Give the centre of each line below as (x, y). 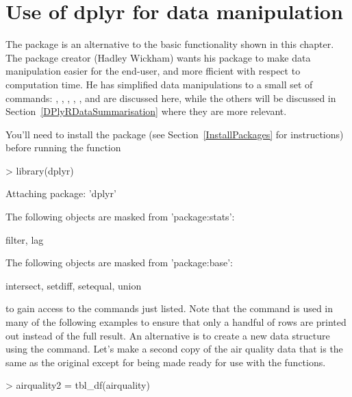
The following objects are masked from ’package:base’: (120, 262)
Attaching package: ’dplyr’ (61, 193)
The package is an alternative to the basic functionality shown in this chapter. (170, 44)
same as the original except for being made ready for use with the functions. (166, 362)
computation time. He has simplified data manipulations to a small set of (159, 84)
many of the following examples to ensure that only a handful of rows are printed (176, 322)
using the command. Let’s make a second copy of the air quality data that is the (174, 349)
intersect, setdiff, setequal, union (74, 285)
